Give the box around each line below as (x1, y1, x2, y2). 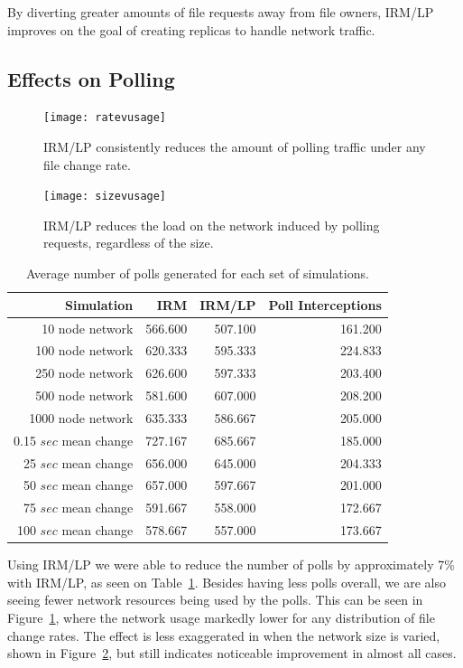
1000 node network (29, 408, 134, 427)
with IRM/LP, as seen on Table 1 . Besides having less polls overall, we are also (7, 572, 446, 591)
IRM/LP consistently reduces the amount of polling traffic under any (43, 137, 426, 156)
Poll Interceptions (268, 295, 382, 314)
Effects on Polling (7, 64, 175, 92)
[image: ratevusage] (43, 111, 167, 125)
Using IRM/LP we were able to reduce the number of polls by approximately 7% (7, 555, 455, 574)
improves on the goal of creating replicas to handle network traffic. (7, 20, 375, 39)
